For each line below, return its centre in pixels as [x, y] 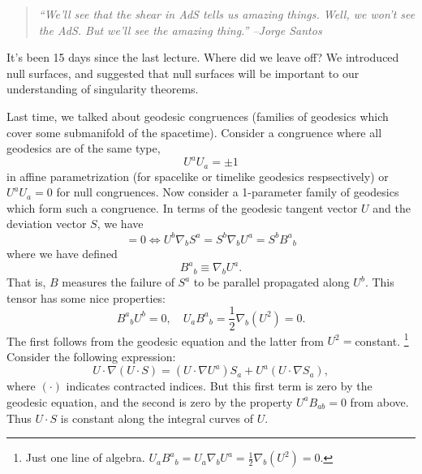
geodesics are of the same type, [84, 148]
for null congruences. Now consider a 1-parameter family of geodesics [228, 192]
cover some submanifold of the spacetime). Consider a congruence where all [194, 132]
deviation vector [47, 224]
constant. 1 [382, 339]
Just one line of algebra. [85, 457]
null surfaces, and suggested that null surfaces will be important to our [183, 73]
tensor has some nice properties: [86, 297]
